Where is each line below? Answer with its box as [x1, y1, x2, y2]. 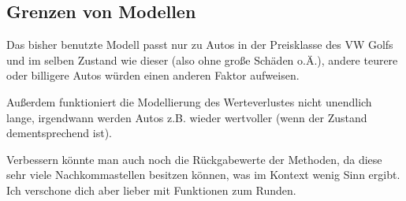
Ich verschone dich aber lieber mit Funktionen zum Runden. [6, 181, 296, 198]
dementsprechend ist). [6, 125, 112, 141]
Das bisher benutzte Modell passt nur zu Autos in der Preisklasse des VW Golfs [6, 36, 393, 53]
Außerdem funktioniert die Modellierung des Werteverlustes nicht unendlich [6, 93, 372, 110]
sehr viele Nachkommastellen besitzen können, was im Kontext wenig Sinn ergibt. [6, 166, 400, 183]
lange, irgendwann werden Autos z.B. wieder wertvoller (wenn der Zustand [6, 109, 367, 125]
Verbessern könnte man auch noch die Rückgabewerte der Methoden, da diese [6, 151, 382, 167]
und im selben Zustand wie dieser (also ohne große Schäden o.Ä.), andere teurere [6, 51, 398, 68]
